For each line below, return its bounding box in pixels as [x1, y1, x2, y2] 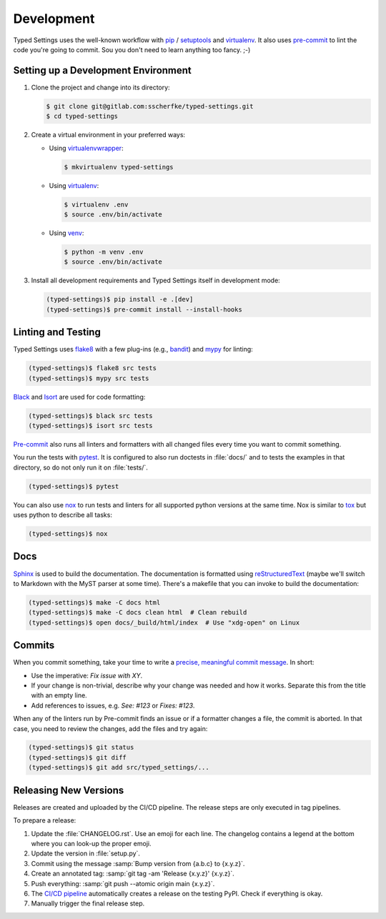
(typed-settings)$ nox [28, 530, 108, 537]
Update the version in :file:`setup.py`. [31, 849, 141, 858]
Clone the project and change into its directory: [31, 83, 171, 91]
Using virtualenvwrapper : [49, 144, 124, 152]
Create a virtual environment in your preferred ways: [31, 131, 186, 139]
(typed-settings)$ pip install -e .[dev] [46, 295, 194, 304]
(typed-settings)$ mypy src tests [28, 374, 149, 382]
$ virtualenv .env [64, 200, 129, 209]
